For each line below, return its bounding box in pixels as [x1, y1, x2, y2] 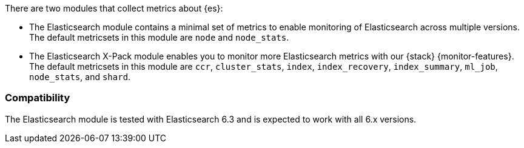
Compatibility [5, 92, 70, 104]
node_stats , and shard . [29, 72, 131, 82]
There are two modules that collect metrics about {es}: [5, 3, 223, 13]
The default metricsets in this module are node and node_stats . [29, 32, 289, 42]
